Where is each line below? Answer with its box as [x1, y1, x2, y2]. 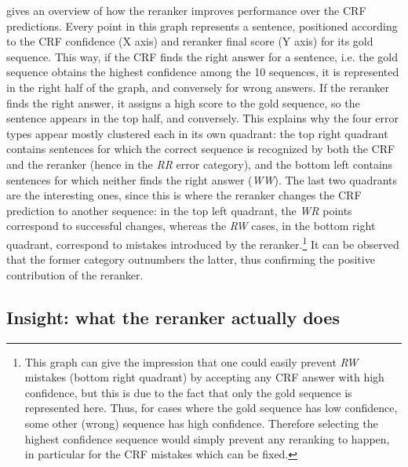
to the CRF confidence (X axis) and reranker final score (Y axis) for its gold [6, 33, 373, 49]
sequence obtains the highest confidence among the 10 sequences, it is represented [6, 64, 399, 80]
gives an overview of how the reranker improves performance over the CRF [6, 2, 366, 18]
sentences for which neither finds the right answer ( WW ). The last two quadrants [6, 171, 398, 188]
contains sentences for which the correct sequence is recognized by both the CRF [6, 140, 395, 157]
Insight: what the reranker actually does [6, 305, 340, 329]
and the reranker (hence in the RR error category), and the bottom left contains [6, 155, 393, 172]
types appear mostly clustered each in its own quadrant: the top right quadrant [6, 125, 388, 141]
